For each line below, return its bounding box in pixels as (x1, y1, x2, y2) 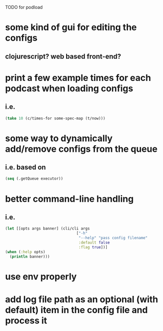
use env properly (5, 271, 77, 282)
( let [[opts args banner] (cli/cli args (5, 226, 90, 231)
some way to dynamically (5, 132, 113, 144)
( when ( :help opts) (5, 249, 46, 254)
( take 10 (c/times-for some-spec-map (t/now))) (5, 116, 106, 121)
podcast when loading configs (5, 82, 133, 94)
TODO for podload (5, 4, 43, 10)
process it (5, 315, 47, 326)
